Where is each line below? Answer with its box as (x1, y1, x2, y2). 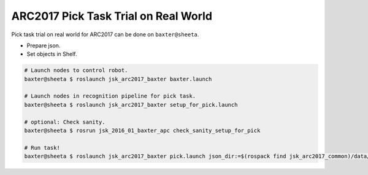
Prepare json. (26, 42, 61, 49)
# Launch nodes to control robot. (24, 67, 128, 74)
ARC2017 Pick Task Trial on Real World (11, 9, 213, 23)
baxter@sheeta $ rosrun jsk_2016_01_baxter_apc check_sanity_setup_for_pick (24, 127, 261, 134)
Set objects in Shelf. (26, 50, 77, 58)
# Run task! (24, 144, 61, 151)
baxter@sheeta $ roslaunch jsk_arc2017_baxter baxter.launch (24, 76, 212, 82)
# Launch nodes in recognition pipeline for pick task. (24, 93, 196, 99)
